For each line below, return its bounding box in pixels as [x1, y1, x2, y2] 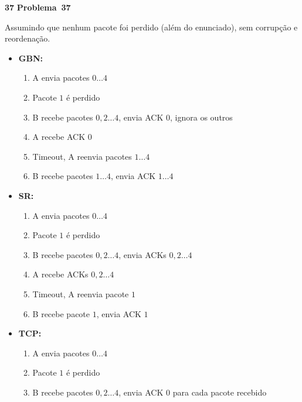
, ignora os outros [170, 111, 233, 123]
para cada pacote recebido [172, 386, 267, 398]
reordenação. [5, 32, 50, 44]
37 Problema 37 [5, 1, 71, 13]
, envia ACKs [118, 248, 167, 260]
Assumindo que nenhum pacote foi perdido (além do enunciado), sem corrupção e [5, 20, 298, 33]
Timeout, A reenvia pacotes [32, 150, 132, 162]
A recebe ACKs [32, 268, 89, 280]
